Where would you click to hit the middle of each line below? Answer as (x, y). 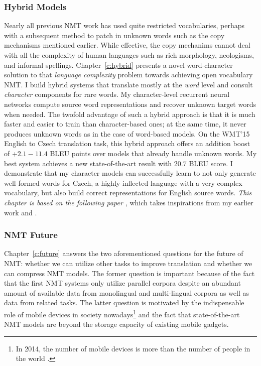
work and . (21, 212)
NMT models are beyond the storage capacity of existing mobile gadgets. (116, 324)
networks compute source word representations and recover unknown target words (130, 104)
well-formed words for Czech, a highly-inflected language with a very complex (123, 182)
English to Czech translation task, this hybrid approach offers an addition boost (127, 143)
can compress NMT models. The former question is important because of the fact (129, 273)
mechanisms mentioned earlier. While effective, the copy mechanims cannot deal (127, 45)
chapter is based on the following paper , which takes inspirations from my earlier (129, 202)
